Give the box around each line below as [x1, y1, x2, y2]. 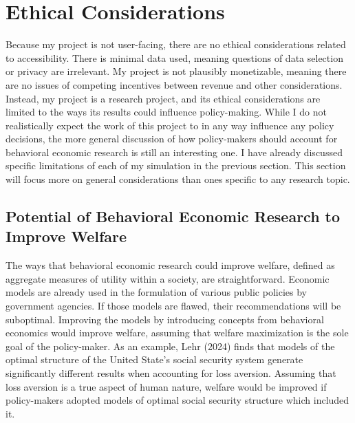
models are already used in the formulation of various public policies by [6, 285, 307, 299]
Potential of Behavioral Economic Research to [6, 206, 341, 227]
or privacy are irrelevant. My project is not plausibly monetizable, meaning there [6, 64, 347, 78]
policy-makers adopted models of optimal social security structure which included [6, 393, 349, 407]
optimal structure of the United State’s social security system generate [6, 352, 303, 367]
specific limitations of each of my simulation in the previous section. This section [6, 158, 346, 173]
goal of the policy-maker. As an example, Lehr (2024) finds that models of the [6, 338, 335, 353]
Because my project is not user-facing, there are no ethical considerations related [6, 37, 346, 52]
